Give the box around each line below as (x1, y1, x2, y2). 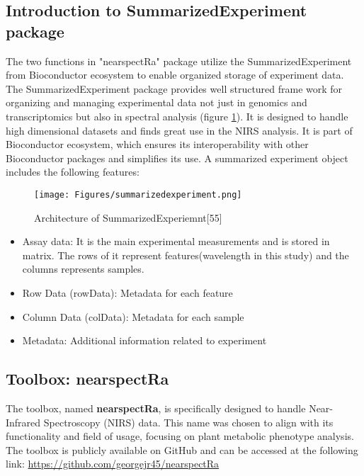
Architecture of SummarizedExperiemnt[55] (34, 210, 222, 225)
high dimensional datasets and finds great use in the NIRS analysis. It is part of (6, 123, 353, 137)
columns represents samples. (22, 261, 144, 276)
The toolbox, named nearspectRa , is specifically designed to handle (6, 400, 306, 415)
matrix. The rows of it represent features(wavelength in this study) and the (22, 247, 349, 262)
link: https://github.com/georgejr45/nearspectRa (6, 456, 220, 471)
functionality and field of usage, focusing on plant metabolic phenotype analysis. (6, 429, 354, 443)
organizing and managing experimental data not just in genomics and (6, 95, 307, 110)
